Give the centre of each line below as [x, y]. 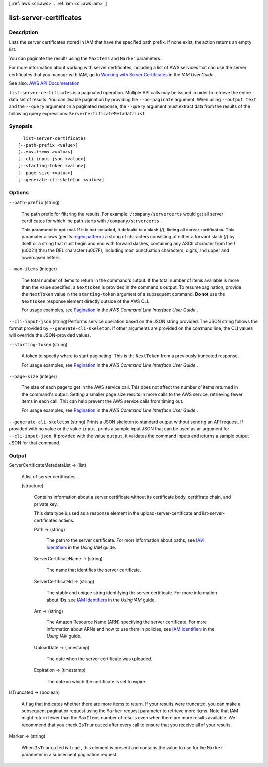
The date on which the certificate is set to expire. [97, 681]
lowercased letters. [41, 257]
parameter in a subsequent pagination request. [69, 754]
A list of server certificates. [49, 476]
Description [24, 32]
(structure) [33, 486]
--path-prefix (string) [34, 202]
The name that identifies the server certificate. [94, 570]
